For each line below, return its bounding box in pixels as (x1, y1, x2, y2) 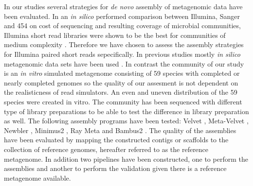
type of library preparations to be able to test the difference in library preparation (4, 106, 249, 116)
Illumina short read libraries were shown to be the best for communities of (4, 30, 226, 40)
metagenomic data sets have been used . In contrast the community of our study (4, 58, 244, 68)
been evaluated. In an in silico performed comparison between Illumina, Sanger (4, 11, 240, 21)
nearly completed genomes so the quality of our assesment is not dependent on (4, 77, 238, 87)
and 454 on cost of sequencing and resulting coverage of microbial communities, (4, 20, 241, 31)
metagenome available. (4, 172, 71, 183)
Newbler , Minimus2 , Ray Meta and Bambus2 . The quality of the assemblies (4, 125, 236, 135)
